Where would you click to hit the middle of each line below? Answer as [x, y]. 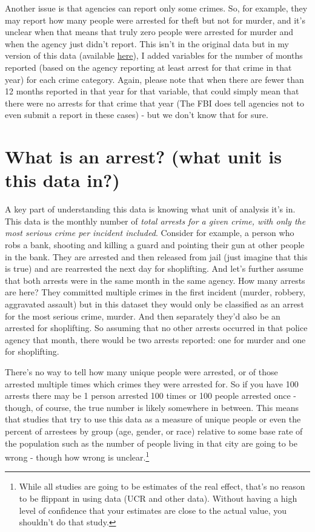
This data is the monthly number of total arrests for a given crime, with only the [155, 221]
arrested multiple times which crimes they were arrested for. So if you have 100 [152, 383]
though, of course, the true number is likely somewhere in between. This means [152, 407]
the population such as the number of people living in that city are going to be [151, 443]
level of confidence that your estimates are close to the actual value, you [153, 510]
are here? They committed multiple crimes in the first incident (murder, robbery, [155, 292]
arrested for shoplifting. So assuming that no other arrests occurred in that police [156, 328]
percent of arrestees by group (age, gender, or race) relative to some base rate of [154, 431]
